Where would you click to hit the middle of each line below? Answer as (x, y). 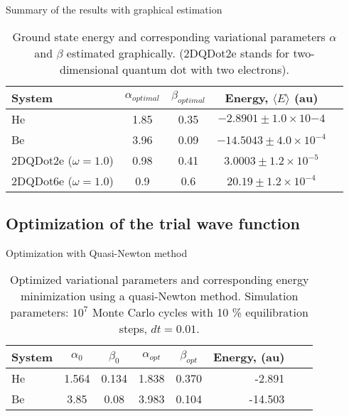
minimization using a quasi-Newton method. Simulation (159, 296)
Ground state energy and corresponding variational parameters (169, 36)
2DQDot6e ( (42, 180)
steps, (133, 329)
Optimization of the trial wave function (153, 223)
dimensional (89, 69)
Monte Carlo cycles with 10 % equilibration (200, 312)
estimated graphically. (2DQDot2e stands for (178, 53)
